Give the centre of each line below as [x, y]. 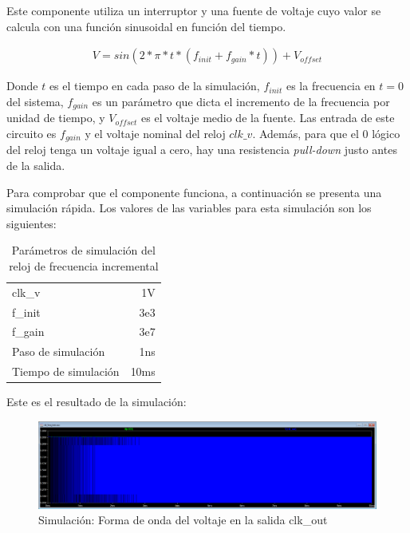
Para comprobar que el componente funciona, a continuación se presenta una [194, 192]
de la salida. [36, 165]
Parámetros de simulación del [83, 250]
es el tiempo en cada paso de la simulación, [154, 86]
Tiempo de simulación [66, 371]
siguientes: [32, 223]
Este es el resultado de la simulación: [97, 402]
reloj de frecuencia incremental [84, 265]
